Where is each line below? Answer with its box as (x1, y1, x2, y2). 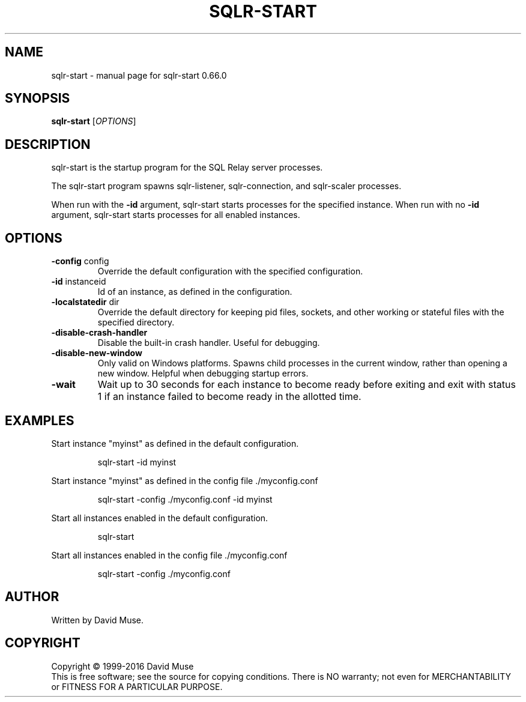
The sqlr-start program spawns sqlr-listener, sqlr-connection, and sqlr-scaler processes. (51, 181, 402, 192)
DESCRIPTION (5, 136, 91, 152)
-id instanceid (51, 276, 106, 287)
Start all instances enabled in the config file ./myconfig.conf (51, 549, 288, 560)
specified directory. (97, 317, 175, 328)
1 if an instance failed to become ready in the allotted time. (97, 390, 361, 403)
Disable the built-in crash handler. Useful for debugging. (97, 337, 320, 348)
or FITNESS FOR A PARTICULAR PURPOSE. (51, 681, 223, 692)
